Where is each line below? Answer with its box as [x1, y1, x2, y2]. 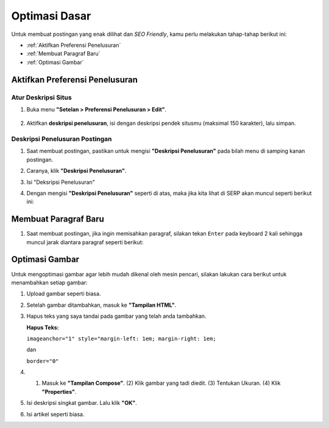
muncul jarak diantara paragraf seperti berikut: [26, 238, 144, 246]
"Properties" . [41, 388, 77, 395]
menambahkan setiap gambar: [11, 279, 88, 286]
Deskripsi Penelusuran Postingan [11, 135, 112, 143]
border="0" [26, 357, 59, 365]
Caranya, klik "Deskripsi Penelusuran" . [26, 167, 127, 175]
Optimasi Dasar [11, 9, 91, 23]
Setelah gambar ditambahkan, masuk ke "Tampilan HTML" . [26, 301, 177, 309]
